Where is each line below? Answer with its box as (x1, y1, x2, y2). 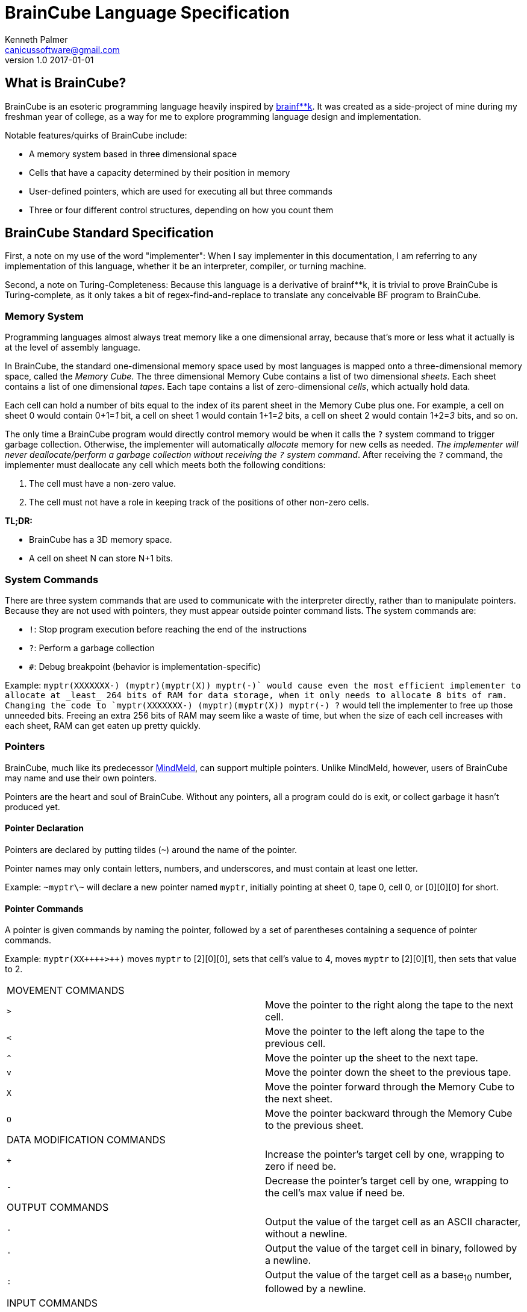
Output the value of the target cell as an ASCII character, (265, 1216, 521, 1228)
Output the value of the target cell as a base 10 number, (265, 1269, 512, 1283)
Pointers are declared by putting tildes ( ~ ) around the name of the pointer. (5, 844, 298, 855)
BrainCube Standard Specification (5, 225, 214, 241)
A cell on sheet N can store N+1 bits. (29, 553, 173, 564)
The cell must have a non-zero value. (29, 478, 176, 489)
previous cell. (265, 1037, 326, 1050)
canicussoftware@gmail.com (5, 44, 120, 55)
